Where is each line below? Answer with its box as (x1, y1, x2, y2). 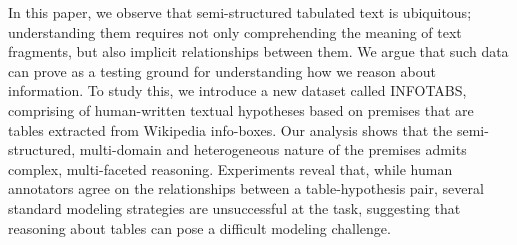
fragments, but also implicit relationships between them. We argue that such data (8, 41, 509, 62)
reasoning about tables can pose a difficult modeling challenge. (8, 217, 391, 238)
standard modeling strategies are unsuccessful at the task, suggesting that (8, 197, 461, 218)
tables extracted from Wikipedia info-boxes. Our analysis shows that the (8, 119, 453, 140)
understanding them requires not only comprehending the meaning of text (8, 21, 462, 42)
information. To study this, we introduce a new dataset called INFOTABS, (8, 80, 467, 101)
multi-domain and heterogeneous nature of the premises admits (79, 139, 467, 160)
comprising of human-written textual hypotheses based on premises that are (8, 99, 474, 120)
